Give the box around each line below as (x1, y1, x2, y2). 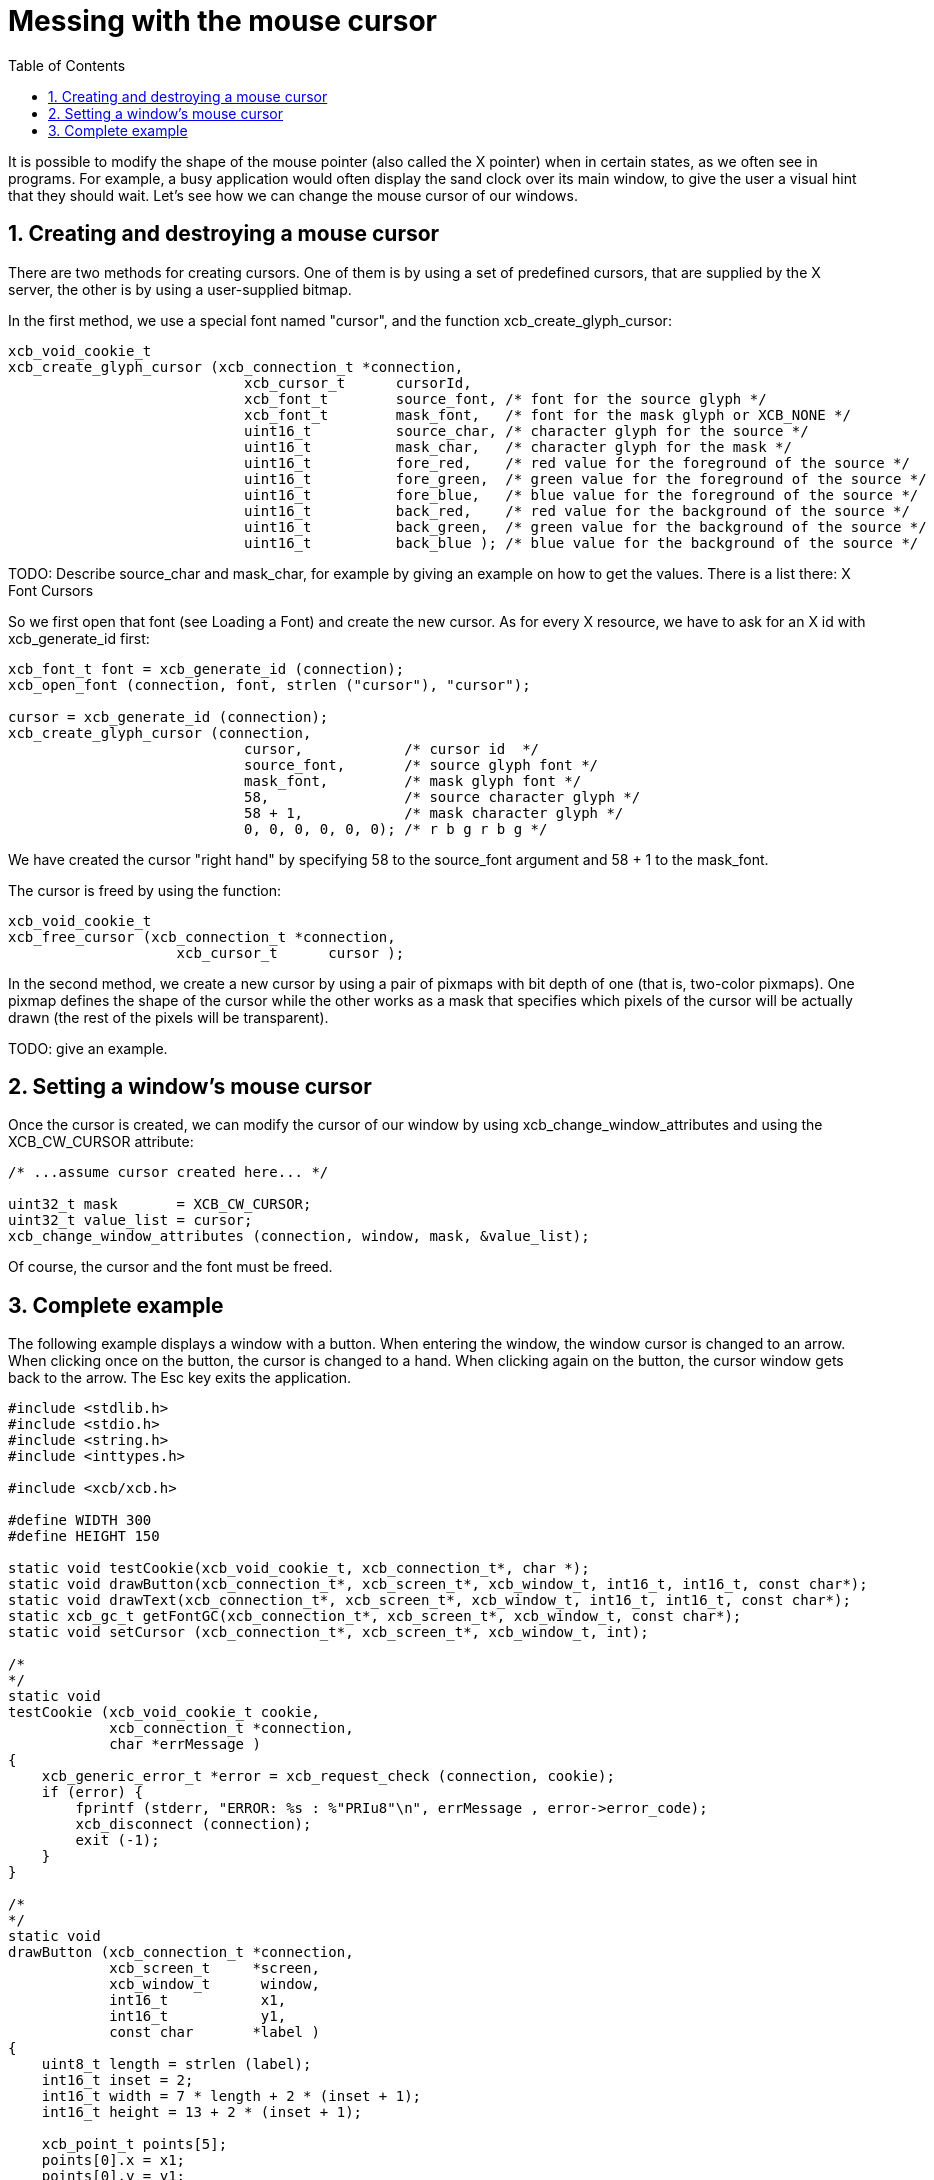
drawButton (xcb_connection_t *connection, (8, 1944, 354, 1961)
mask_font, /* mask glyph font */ (244, 772, 582, 789)
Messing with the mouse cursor (8, 4, 438, 38)
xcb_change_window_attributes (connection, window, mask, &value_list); (8, 1228, 590, 1245)
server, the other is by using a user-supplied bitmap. (8, 280, 352, 298)
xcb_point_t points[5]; (41, 2136, 228, 2153)
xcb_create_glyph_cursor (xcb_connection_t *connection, (8, 358, 464, 375)
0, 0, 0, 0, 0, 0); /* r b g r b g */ (244, 820, 548, 837)
